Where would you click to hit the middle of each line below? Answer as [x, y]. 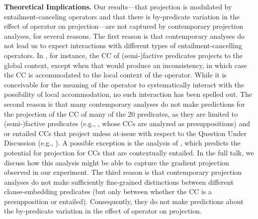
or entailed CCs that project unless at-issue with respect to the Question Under [125, 133]
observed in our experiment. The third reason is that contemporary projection [123, 172]
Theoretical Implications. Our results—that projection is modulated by [118, 6]
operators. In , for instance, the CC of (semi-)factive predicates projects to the [124, 55]
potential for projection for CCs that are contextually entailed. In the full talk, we [129, 152]
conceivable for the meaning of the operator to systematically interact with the [124, 84]
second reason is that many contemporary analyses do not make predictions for [125, 104]
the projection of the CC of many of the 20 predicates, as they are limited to [121, 113]
